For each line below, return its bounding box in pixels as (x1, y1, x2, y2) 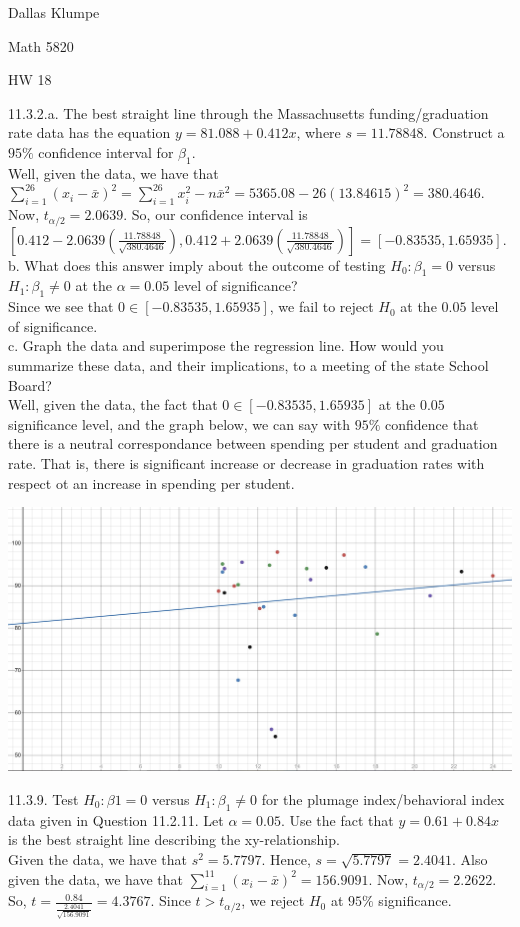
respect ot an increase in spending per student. (8, 472, 295, 493)
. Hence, (261, 849, 311, 870)
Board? (8, 374, 52, 395)
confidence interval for (38, 141, 174, 162)
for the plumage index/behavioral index (261, 789, 505, 810)
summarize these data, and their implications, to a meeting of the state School (8, 354, 489, 375)
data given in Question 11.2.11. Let (8, 809, 224, 830)
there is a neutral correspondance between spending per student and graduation (8, 433, 498, 454)
